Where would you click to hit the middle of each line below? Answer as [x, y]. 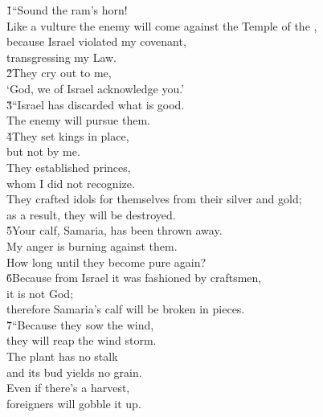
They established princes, [69, 167]
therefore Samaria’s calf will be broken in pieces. [126, 309]
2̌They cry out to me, [59, 73]
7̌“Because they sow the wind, [80, 324]
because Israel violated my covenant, [96, 41]
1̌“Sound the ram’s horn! [67, 10]
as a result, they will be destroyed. [91, 214]
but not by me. [43, 151]
